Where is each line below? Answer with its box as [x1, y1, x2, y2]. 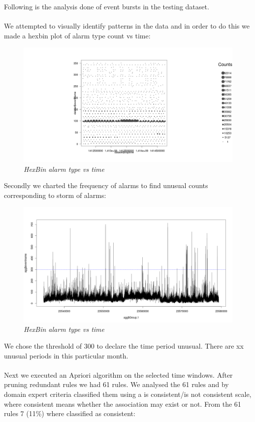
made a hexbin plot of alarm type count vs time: [4, 30, 151, 40]
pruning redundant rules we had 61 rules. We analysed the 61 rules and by [4, 379, 229, 390]
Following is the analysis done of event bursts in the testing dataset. [4, 1, 209, 11]
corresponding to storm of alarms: [4, 190, 106, 200]
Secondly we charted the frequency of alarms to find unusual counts [4, 180, 208, 191]
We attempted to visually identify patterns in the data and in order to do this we [4, 21, 250, 31]
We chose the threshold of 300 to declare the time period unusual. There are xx [4, 341, 244, 351]
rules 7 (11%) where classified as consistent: [4, 408, 135, 419]
